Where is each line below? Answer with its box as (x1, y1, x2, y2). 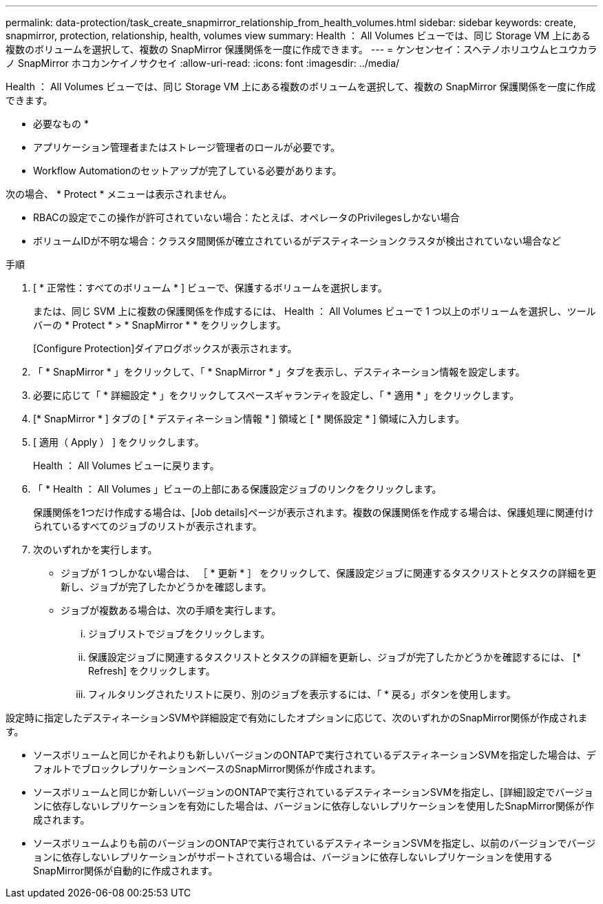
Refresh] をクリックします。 (88, 665, 215, 677)
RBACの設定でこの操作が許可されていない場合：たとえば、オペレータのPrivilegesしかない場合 (33, 212, 460, 223)
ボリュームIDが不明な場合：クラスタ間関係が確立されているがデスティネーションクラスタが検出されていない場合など (33, 235, 561, 247)
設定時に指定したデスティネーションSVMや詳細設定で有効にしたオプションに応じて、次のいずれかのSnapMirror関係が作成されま (6, 712, 588, 723)
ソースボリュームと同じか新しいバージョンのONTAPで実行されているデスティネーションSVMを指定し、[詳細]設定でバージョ (33, 786, 593, 798)
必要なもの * (33, 118, 89, 130)
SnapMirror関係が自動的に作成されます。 (33, 865, 218, 876)
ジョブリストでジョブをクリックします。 (88, 628, 271, 639)
